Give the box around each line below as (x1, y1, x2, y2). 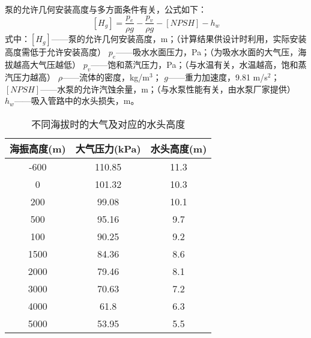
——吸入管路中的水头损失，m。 (14, 94, 139, 107)
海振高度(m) (10, 141, 66, 155)
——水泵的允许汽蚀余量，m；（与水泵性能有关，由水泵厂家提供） (40, 82, 295, 95)
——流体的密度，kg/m (62, 71, 149, 83)
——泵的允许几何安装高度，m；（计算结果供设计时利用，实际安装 (51, 32, 307, 45)
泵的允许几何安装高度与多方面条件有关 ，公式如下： (5, 3, 207, 15)
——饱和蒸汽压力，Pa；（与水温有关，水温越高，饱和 (91, 58, 298, 71)
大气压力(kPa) (75, 141, 141, 155)
